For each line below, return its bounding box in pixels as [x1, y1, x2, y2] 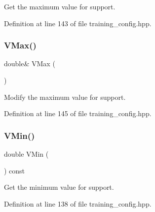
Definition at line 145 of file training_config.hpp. [4, 108, 152, 119]
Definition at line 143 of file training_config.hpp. [4, 18, 152, 28]
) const [4, 165, 25, 175]
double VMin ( [4, 149, 49, 159]
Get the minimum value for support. [4, 182, 114, 192]
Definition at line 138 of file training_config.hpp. [4, 198, 152, 209]
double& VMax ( [4, 58, 55, 69]
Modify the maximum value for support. [4, 91, 126, 102]
